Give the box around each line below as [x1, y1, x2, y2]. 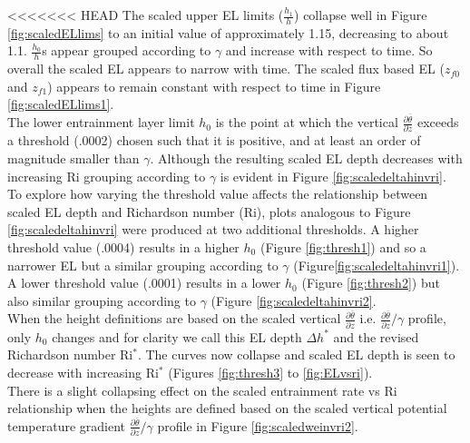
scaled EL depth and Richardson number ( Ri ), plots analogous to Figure [7, 202, 411, 221]
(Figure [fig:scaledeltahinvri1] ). [293, 255, 460, 274]
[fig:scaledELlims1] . [7, 94, 114, 113]
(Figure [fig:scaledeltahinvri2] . [211, 290, 377, 310]
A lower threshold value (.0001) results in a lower [7, 273, 281, 292]
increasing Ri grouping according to [7, 166, 206, 185]
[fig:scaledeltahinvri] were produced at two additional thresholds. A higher [7, 220, 419, 239]
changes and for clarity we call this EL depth [52, 327, 302, 346]
